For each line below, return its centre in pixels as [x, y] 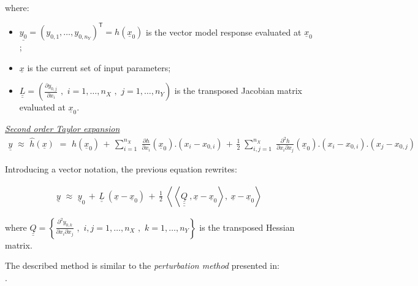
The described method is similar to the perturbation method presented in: [142, 265]
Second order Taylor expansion [63, 129]
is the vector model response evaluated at [224, 32]
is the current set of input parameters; [99, 67]
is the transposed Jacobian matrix [238, 91]
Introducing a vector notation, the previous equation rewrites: [121, 168]
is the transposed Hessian [247, 227]
